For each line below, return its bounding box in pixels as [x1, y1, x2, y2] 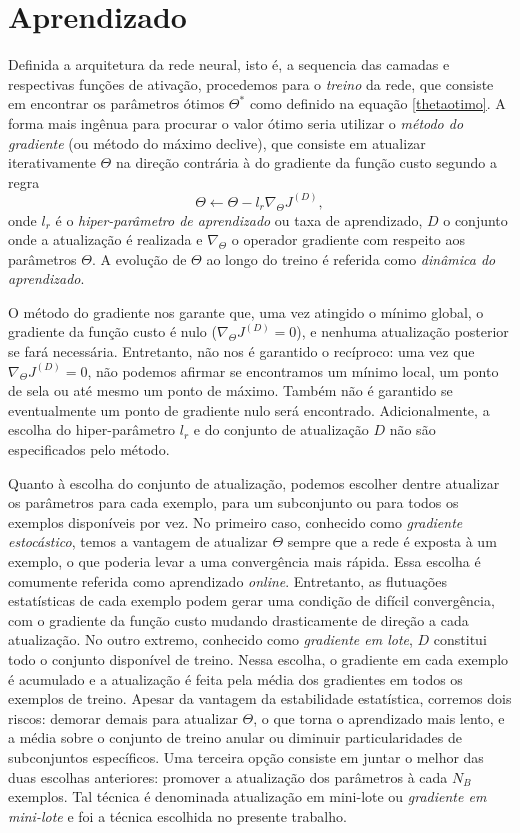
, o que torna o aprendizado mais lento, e [253, 707, 505, 728]
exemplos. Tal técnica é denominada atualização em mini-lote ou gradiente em [8, 786, 487, 807]
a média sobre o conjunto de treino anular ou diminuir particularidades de [8, 727, 462, 748]
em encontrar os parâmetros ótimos [8, 93, 225, 114]
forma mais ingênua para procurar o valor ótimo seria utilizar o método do [8, 112, 464, 133]
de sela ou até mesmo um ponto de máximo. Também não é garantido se [8, 380, 453, 401]
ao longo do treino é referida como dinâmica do [206, 248, 496, 269]
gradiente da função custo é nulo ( [8, 321, 217, 342]
